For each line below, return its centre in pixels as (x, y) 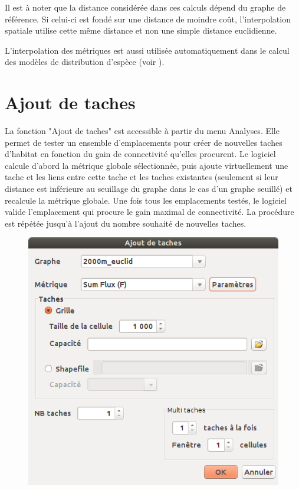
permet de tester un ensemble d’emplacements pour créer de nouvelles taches (144, 142)
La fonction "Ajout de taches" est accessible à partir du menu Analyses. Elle (142, 131)
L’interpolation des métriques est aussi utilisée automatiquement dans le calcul (147, 50)
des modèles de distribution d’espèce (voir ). (85, 62)
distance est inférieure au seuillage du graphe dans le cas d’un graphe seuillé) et (149, 189)
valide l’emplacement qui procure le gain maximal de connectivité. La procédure (149, 212)
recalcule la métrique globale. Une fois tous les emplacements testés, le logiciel (146, 200)
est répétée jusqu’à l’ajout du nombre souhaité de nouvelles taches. (126, 223)
